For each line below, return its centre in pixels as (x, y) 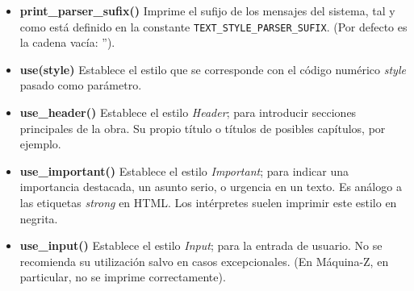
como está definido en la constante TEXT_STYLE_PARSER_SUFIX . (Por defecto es (213, 26)
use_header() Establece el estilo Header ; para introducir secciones (188, 112)
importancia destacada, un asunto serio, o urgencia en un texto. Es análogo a (211, 187)
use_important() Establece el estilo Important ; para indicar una (184, 170)
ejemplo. (40, 144)
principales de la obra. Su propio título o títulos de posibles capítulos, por (203, 128)
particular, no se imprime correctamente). (123, 277)
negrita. (39, 218)
